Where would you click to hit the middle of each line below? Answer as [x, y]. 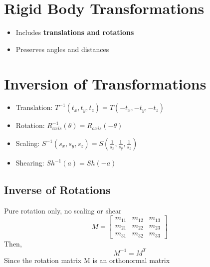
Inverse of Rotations [57, 190]
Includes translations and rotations [75, 32]
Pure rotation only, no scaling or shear [63, 210]
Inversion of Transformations [105, 83]
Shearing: [30, 163]
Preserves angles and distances [62, 49]
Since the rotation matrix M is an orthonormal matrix [87, 260]
